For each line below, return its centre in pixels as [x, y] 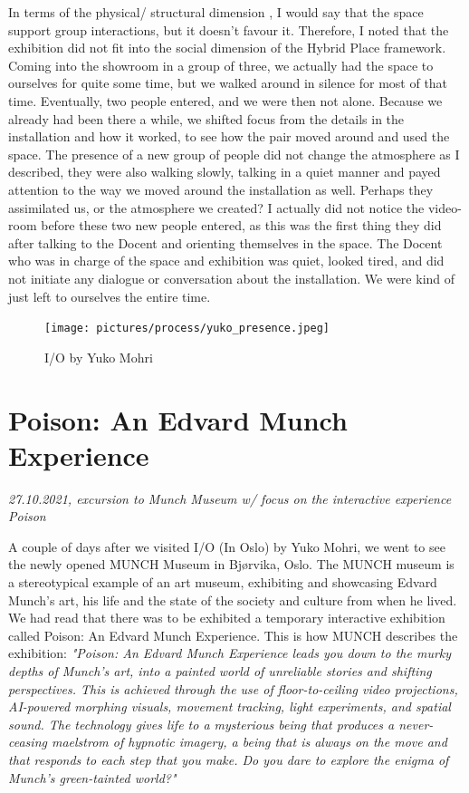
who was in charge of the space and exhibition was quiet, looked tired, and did [226, 261]
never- [416, 724]
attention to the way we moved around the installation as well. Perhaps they [221, 189]
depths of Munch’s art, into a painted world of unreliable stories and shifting [220, 671]
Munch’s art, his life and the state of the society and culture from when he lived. [233, 600]
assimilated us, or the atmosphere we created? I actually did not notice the [216, 207]
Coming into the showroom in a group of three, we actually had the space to [221, 65]
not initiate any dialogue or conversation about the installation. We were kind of [232, 278]
